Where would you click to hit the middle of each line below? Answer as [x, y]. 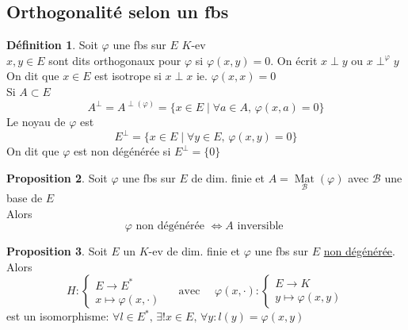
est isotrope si [128, 76]
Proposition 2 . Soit [57, 177]
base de [25, 197]
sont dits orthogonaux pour [115, 60]
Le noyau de [36, 122]
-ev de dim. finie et [194, 251]
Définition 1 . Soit [52, 45]
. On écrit [294, 60]
